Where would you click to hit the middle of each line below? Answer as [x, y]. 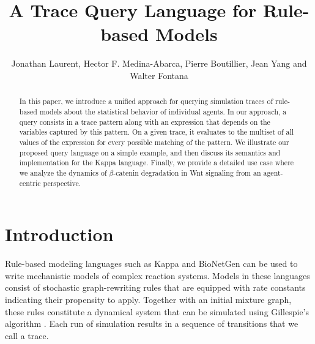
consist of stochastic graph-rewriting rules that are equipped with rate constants [155, 287]
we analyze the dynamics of [63, 172]
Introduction [59, 234]
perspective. [62, 183]
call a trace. [27, 335]
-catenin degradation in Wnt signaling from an [187, 172]
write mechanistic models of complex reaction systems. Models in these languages [157, 275]
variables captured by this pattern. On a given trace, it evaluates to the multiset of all [157, 132]
